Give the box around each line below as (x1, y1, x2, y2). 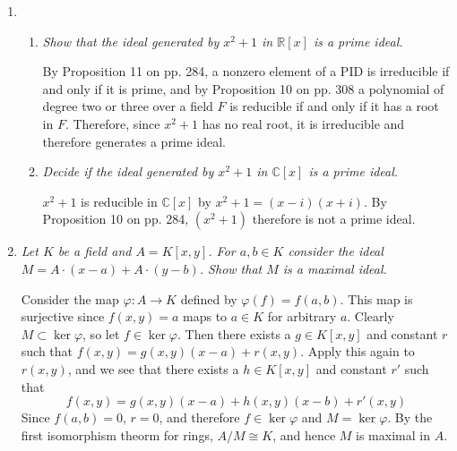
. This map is (340, 289, 413, 308)
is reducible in (81, 191, 158, 210)
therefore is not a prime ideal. (252, 209, 416, 228)
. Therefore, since (65, 114, 160, 132)
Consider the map (21, 289, 119, 308)
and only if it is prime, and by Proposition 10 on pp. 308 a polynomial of (42, 79, 444, 98)
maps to (183, 307, 228, 326)
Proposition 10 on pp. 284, (42, 209, 189, 228)
